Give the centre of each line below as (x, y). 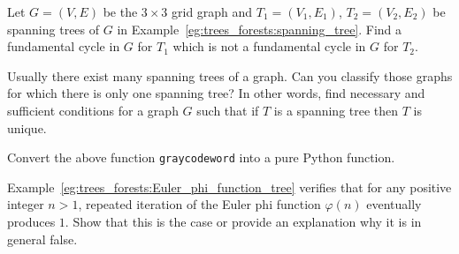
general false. (42, 239)
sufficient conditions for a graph (93, 110)
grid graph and (212, 11)
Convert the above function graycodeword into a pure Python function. (201, 157)
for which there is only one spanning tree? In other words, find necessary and (216, 93)
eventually (394, 204)
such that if (228, 110)
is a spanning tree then (336, 110)
